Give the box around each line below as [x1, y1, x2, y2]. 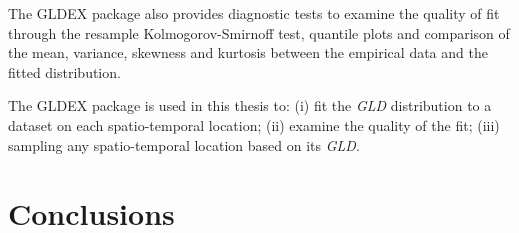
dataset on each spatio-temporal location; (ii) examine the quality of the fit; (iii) [8, 114, 500, 135]
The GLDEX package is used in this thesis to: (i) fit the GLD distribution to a [8, 95, 492, 116]
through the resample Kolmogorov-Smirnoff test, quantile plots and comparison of [8, 22, 510, 43]
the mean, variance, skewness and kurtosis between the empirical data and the [8, 42, 488, 63]
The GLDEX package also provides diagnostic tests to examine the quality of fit [8, 3, 500, 23]
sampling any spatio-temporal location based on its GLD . [8, 134, 360, 155]
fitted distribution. [8, 61, 121, 82]
